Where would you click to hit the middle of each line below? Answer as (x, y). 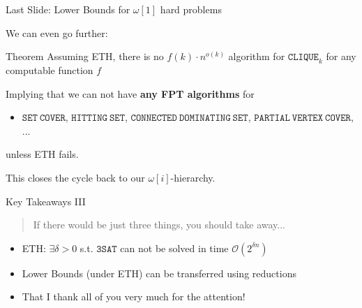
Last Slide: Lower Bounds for (68, 9)
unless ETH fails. (42, 154)
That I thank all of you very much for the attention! (134, 296)
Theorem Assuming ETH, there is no (85, 56)
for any (341, 56)
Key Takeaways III (46, 201)
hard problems (191, 9)
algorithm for (257, 56)
